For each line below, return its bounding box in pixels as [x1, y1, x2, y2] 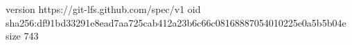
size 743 [6, 29, 39, 43]
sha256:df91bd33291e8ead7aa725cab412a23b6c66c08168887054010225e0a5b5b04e [6, 15, 346, 29]
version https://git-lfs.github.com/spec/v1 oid [6, 2, 201, 16]
